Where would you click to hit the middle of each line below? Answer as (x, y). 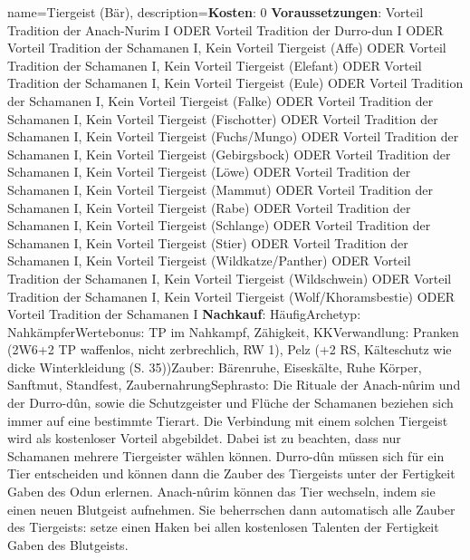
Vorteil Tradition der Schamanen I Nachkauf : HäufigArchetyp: (184, 314)
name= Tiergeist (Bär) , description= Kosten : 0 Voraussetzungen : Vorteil (216, 12)
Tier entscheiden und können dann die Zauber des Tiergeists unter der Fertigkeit (231, 473)
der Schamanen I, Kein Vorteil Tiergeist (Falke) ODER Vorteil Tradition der (221, 100)
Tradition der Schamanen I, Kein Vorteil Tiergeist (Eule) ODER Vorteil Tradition (235, 83)
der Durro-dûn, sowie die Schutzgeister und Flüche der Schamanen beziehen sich (230, 403)
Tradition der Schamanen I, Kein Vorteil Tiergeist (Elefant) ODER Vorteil (215, 65)
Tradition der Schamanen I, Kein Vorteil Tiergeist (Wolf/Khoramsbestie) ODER (231, 296)
